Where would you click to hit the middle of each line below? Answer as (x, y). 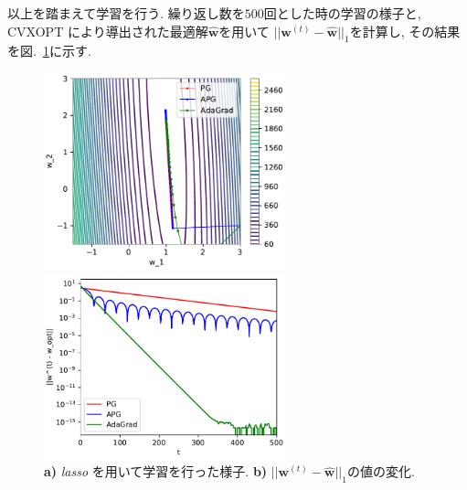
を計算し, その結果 (405, 31)
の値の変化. (381, 471)
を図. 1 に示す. (49, 51)
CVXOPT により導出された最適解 (108, 31)
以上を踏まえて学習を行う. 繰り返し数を (126, 13)
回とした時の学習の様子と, (342, 13)
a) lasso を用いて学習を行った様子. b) (156, 471)
